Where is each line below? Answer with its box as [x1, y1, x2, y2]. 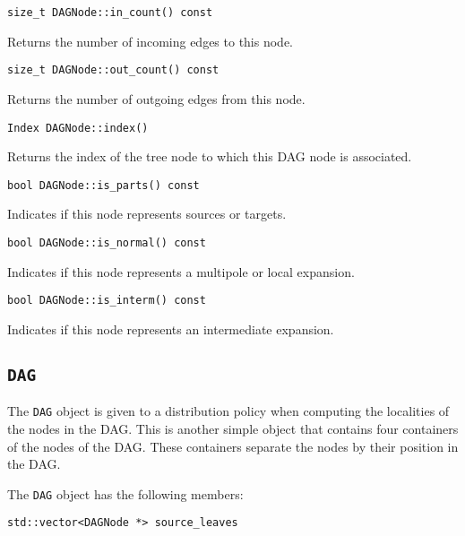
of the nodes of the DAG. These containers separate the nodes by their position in [7, 437, 459, 455]
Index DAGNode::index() [7, 121, 149, 134]
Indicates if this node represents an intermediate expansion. [7, 319, 334, 338]
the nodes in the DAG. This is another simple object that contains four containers [7, 419, 459, 437]
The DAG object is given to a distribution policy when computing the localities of [7, 402, 450, 420]
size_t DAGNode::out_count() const [7, 64, 220, 77]
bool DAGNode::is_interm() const [7, 294, 206, 307]
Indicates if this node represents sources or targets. [7, 204, 287, 223]
